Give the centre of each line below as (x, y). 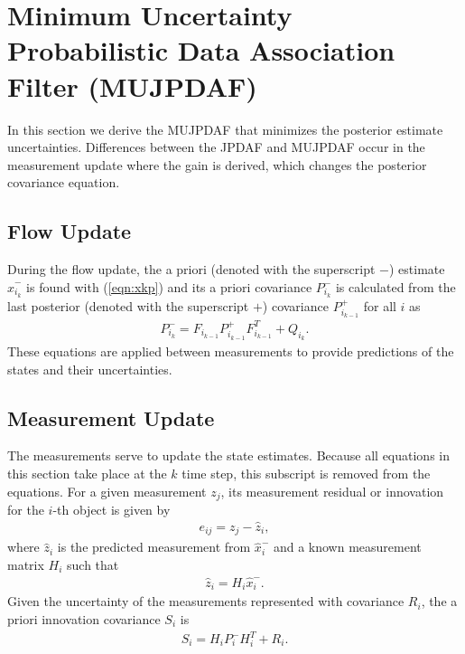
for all (380, 305)
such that (93, 565)
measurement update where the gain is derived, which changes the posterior (217, 164)
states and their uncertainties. (90, 369)
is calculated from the (395, 286)
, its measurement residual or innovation (332, 491)
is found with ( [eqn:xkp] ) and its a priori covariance (169, 286)
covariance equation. (64, 182)
